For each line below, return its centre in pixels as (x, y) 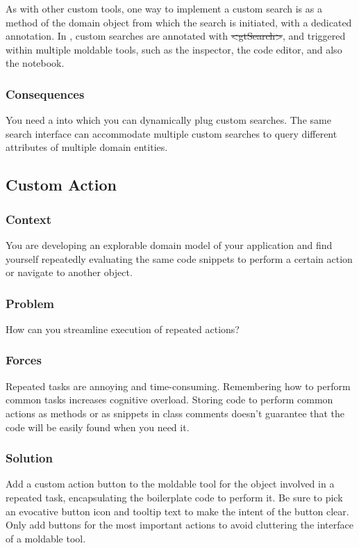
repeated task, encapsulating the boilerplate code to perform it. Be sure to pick (174, 497)
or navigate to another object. (69, 272)
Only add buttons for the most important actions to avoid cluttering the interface (179, 525)
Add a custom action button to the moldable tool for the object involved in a (170, 484)
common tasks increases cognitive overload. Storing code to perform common (169, 400)
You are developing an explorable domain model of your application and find (169, 244)
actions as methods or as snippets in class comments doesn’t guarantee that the (175, 413)
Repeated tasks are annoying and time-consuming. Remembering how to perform (178, 386)
